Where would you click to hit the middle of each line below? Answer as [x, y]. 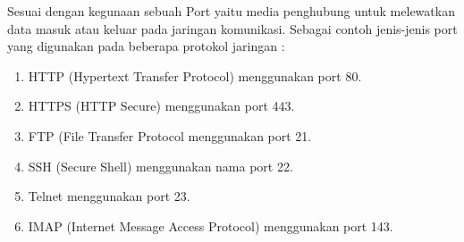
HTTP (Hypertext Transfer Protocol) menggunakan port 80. [195, 75]
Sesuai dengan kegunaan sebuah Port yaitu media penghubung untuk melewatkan [231, 11]
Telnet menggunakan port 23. [109, 196]
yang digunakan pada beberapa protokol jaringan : [146, 46]
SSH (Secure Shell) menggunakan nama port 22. [160, 166]
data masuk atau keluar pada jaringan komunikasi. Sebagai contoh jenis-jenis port [232, 28]
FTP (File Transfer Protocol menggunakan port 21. [170, 135]
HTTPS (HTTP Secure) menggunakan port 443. [161, 106]
